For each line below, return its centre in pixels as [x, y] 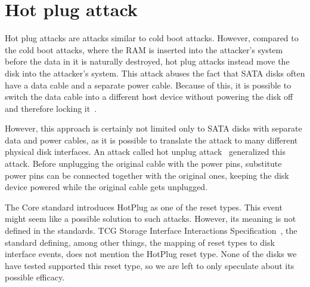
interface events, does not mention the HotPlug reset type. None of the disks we [151, 254]
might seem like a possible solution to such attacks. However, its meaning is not [151, 219]
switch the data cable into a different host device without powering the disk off [149, 97]
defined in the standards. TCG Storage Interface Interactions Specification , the [151, 230]
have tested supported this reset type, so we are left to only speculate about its [150, 265]
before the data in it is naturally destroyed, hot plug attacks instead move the [147, 61]
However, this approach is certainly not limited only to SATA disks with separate [154, 128]
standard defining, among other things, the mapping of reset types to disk [140, 242]
